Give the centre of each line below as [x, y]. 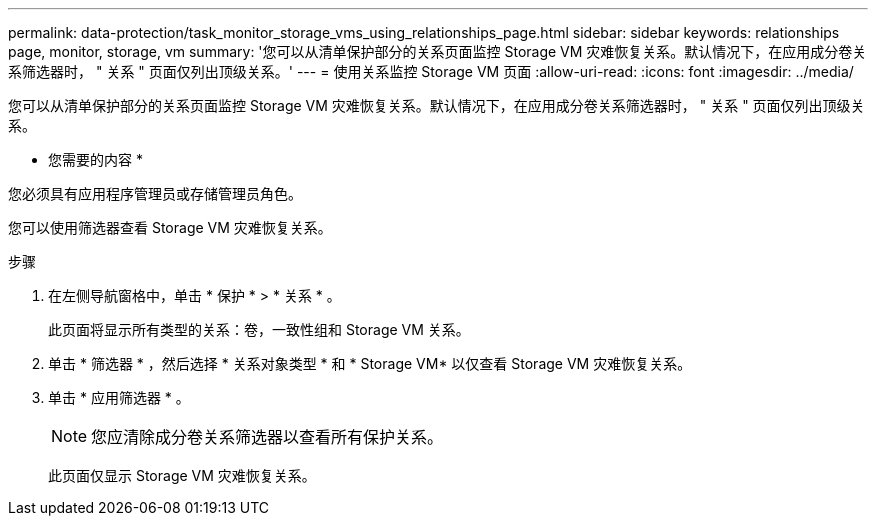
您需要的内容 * [95, 159]
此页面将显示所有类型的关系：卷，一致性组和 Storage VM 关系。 [259, 329]
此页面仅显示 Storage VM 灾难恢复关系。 [182, 475]
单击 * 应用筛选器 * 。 [119, 397]
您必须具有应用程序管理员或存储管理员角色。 [155, 193]
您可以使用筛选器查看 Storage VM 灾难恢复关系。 [170, 227]
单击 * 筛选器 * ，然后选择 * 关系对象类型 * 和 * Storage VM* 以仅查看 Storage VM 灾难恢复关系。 [370, 363]
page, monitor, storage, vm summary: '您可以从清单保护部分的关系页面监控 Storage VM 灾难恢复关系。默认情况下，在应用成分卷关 [437, 51]
